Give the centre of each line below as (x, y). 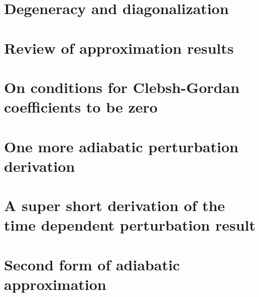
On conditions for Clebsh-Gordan (122, 87)
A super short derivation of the (115, 205)
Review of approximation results (119, 47)
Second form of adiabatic (92, 264)
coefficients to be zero (81, 107)
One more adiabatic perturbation (121, 146)
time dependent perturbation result (130, 225)
